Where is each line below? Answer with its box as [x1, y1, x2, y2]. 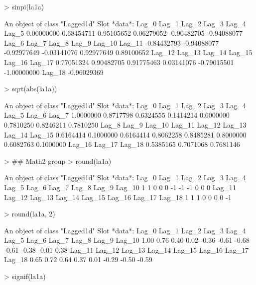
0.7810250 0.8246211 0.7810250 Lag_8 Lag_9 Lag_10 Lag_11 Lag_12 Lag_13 [4, 119, 247, 130]
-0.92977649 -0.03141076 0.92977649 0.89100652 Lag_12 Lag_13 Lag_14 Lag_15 [4, 47, 253, 58]
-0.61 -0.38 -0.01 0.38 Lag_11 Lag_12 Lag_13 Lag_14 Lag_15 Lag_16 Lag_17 [4, 244, 249, 255]
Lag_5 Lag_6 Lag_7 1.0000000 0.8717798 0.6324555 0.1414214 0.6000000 [4, 110, 230, 120]
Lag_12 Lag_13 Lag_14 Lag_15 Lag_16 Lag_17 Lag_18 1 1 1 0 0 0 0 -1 [4, 192, 232, 202]
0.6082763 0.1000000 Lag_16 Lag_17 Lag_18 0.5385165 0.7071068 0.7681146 [4, 139, 240, 149]
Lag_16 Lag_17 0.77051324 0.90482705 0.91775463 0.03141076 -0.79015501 [4, 57, 234, 67]
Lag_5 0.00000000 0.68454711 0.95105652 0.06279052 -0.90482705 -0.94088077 [4, 28, 243, 38]
